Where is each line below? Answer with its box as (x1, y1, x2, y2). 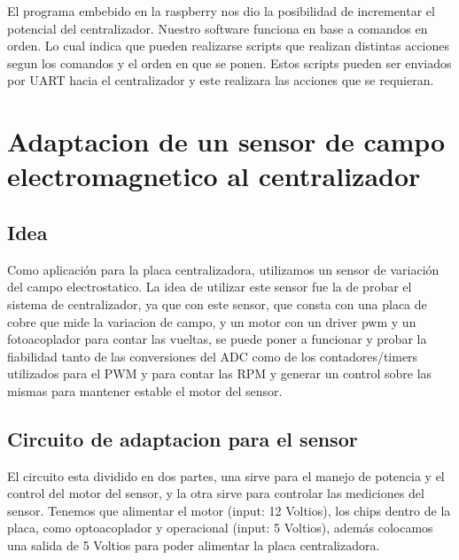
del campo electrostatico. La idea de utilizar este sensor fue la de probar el (7, 277, 412, 296)
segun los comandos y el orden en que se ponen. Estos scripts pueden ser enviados (7, 53, 452, 72)
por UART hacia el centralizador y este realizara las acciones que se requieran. (7, 71, 434, 89)
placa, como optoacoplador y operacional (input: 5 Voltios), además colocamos (7, 518, 433, 537)
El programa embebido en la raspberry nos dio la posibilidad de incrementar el (7, 2, 435, 19)
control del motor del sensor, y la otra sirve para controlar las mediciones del (7, 484, 424, 502)
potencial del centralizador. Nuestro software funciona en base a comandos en (7, 19, 428, 37)
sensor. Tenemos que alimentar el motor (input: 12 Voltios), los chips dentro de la (7, 501, 451, 519)
